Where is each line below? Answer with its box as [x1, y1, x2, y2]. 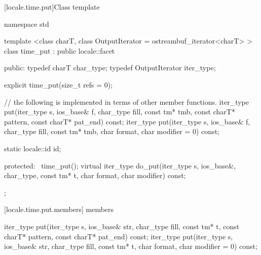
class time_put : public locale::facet [4, 45, 115, 56]
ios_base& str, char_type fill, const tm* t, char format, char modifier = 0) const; [4, 241, 257, 251]
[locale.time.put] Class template [4, 2, 100, 12]
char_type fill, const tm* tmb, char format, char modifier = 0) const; [4, 126, 220, 137]
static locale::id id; [4, 143, 61, 153]
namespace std [4, 18, 49, 29]
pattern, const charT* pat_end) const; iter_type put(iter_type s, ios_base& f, [4, 116, 250, 126]
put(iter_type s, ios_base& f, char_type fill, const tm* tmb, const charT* [4, 106, 235, 117]
